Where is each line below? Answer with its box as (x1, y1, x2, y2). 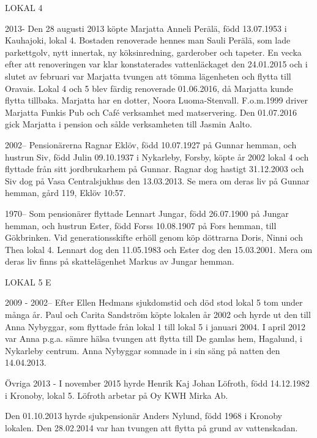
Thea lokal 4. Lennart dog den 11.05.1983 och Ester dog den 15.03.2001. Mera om (5, 243, 313, 255)
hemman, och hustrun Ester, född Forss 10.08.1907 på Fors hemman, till (5, 219, 277, 232)
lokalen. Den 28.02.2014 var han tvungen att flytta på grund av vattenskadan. (5, 421, 298, 434)
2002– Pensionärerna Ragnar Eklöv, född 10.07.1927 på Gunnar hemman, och (5, 138, 297, 151)
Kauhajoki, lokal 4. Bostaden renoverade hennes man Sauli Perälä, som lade (5, 34, 291, 47)
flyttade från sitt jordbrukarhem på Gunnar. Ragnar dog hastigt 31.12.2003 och (5, 162, 304, 175)
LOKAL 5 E (5, 275, 51, 288)
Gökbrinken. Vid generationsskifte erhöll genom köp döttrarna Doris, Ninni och (5, 231, 303, 244)
